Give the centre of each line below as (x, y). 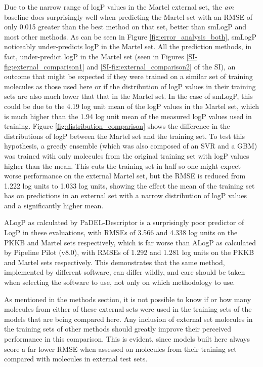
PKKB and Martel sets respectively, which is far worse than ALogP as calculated (130, 242)
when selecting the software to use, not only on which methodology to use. (120, 282)
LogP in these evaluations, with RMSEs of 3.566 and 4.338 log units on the (121, 232)
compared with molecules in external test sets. (76, 359)
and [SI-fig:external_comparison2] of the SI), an (161, 66)
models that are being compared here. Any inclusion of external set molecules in (128, 319)
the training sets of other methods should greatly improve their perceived (118, 329)
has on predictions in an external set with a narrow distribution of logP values (125, 195)
